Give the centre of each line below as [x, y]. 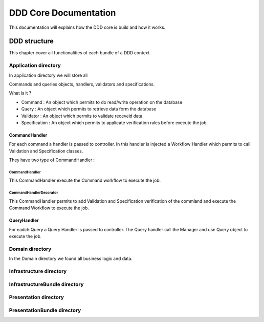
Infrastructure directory [38, 271]
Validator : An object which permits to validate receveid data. [82, 116]
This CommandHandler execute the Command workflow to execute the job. [85, 180]
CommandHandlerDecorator [33, 193]
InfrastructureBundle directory [46, 284]
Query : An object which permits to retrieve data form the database [89, 109]
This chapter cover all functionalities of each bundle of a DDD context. [80, 53]
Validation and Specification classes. [46, 151]
